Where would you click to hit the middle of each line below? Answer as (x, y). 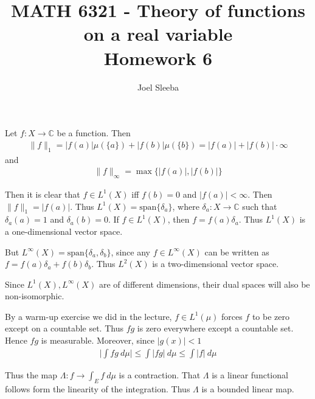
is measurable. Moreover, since (98, 340)
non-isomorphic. (35, 296)
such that (260, 206)
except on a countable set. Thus (64, 328)
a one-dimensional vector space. (64, 231)
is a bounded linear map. (248, 388)
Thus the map (31, 374)
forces (232, 316)
